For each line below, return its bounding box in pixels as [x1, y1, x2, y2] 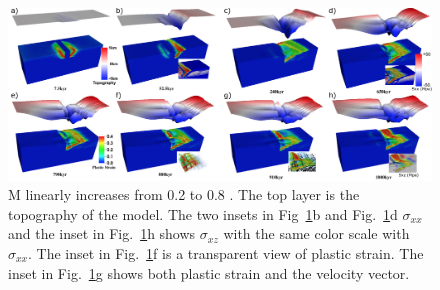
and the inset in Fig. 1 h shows [8, 223, 196, 244]
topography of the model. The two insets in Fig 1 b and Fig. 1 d [8, 203, 398, 224]
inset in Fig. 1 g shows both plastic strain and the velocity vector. [8, 262, 410, 283]
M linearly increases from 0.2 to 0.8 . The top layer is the [8, 184, 360, 205]
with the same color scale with [223, 223, 410, 244]
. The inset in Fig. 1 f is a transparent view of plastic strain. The [28, 243, 424, 264]
